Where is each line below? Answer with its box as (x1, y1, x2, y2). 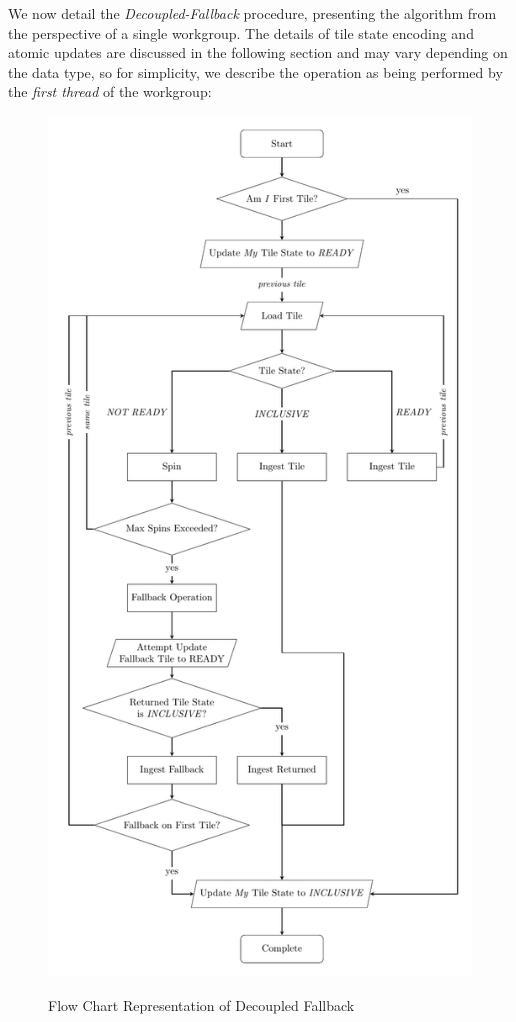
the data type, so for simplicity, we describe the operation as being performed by (8, 61, 503, 82)
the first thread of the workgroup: (8, 81, 212, 102)
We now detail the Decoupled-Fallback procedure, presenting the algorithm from (8, 3, 497, 23)
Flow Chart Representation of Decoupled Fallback (48, 995, 355, 1016)
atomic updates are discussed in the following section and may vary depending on (8, 42, 508, 63)
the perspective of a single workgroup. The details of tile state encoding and (8, 22, 474, 43)
